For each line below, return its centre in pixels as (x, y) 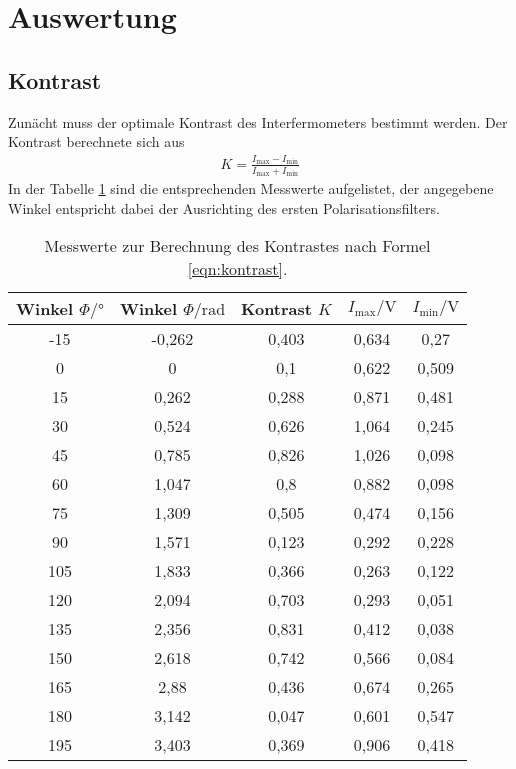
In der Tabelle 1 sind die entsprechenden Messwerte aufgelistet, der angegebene (251, 188)
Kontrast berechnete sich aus (96, 141)
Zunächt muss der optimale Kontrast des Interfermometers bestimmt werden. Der (258, 121)
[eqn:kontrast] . (237, 269)
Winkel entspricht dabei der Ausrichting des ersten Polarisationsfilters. (224, 207)
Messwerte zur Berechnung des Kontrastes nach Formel (237, 246)
